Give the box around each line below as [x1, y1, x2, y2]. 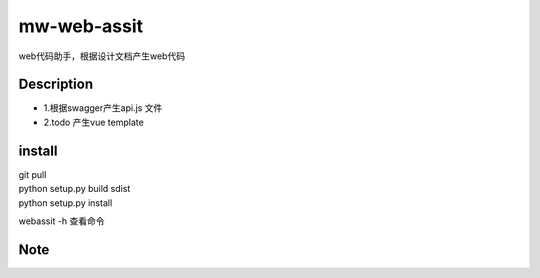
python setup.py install [18, 196, 113, 209]
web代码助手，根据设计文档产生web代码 [18, 50, 185, 62]
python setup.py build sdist [18, 183, 131, 195]
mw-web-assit [18, 15, 144, 37]
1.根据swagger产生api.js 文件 [43, 102, 163, 114]
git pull [18, 168, 47, 180]
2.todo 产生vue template [43, 116, 144, 128]
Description [18, 76, 94, 93]
